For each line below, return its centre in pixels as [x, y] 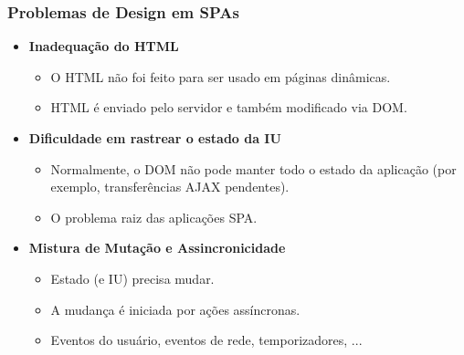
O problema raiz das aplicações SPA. [154, 217]
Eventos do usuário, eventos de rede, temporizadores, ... [206, 340]
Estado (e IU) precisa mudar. [132, 278]
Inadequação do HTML [104, 46]
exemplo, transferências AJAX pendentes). [170, 187]
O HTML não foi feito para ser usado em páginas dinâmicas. [221, 76]
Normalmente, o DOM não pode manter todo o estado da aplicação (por [253, 168]
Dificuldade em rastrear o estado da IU [155, 138]
